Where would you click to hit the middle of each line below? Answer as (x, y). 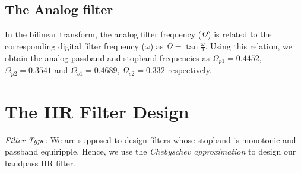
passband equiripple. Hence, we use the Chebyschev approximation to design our (150, 151)
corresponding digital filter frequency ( (75, 45)
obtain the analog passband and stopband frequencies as (107, 57)
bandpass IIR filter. (40, 163)
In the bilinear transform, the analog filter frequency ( (103, 34)
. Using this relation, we (248, 45)
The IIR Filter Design (97, 111)
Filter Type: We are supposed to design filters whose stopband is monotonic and (150, 139)
